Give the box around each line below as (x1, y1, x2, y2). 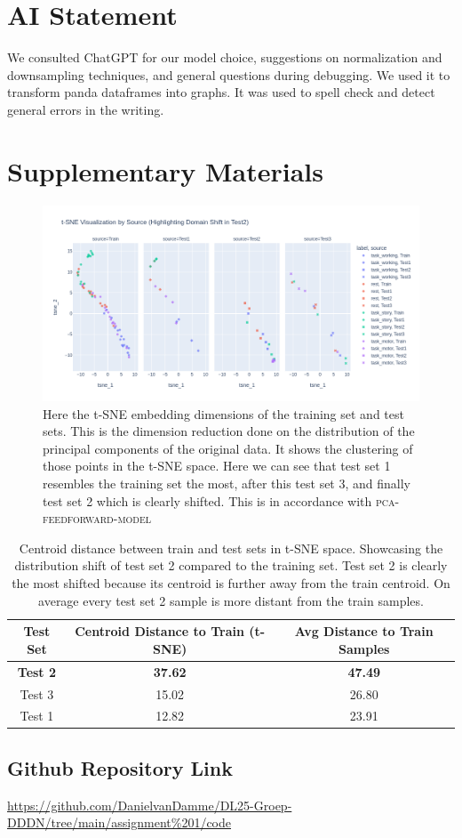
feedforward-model (43, 509, 152, 528)
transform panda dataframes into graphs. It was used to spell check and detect (7, 83, 435, 101)
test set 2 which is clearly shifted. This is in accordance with (43, 491, 372, 510)
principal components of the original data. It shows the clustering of (43, 439, 413, 457)
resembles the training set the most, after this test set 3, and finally (43, 474, 411, 493)
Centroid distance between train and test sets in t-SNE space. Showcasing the (19, 538, 443, 557)
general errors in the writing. (7, 100, 164, 118)
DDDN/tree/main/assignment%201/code (7, 813, 231, 832)
